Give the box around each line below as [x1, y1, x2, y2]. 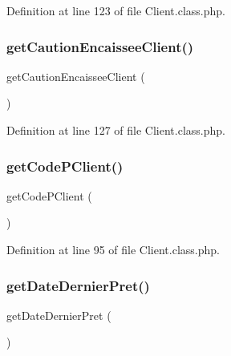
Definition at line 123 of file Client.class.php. [6, 2, 225, 18]
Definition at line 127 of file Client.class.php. [6, 122, 225, 138]
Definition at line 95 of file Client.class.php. [6, 241, 220, 257]
